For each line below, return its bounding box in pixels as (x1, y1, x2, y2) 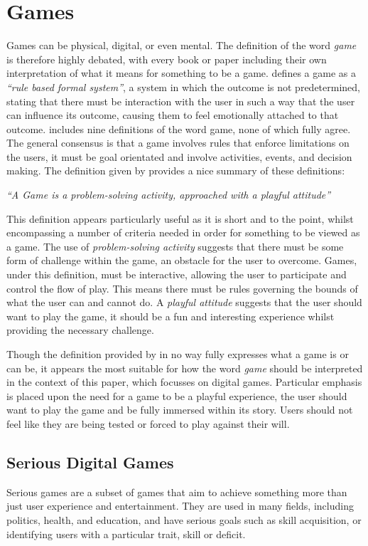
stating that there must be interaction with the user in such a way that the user (6, 93, 355, 108)
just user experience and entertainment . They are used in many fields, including (6, 498, 354, 513)
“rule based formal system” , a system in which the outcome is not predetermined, (6, 79, 360, 94)
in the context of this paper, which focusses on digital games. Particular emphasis (6, 374, 362, 389)
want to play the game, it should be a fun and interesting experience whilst (6, 308, 335, 323)
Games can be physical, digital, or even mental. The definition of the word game (6, 38, 357, 53)
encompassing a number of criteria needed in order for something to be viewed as (6, 225, 360, 240)
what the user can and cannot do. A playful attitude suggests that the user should (6, 295, 362, 310)
